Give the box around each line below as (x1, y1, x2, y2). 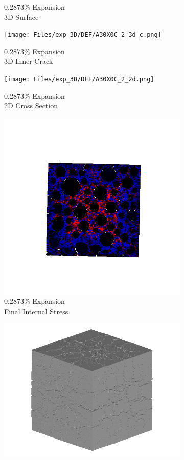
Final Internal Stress (4, 306, 68, 317)
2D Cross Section (4, 100, 58, 111)
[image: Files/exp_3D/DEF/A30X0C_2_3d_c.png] (4, 31, 162, 39)
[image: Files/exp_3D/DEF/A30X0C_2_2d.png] (4, 76, 154, 83)
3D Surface (4, 11, 39, 22)
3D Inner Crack (4, 56, 53, 67)
